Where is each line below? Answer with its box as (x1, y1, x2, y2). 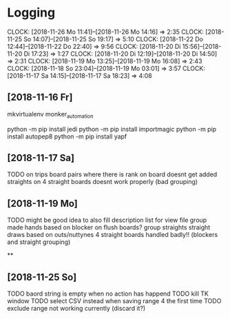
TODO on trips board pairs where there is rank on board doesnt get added (7, 170, 218, 178)
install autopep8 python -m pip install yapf (7, 132, 127, 141)
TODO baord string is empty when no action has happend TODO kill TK (7, 289, 209, 298)
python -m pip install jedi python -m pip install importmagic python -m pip (7, 125, 217, 133)
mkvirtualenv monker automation (7, 110, 94, 120)
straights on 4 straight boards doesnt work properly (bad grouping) (7, 178, 198, 186)
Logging (7, 5, 56, 21)
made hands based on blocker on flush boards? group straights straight (7, 223, 211, 231)
